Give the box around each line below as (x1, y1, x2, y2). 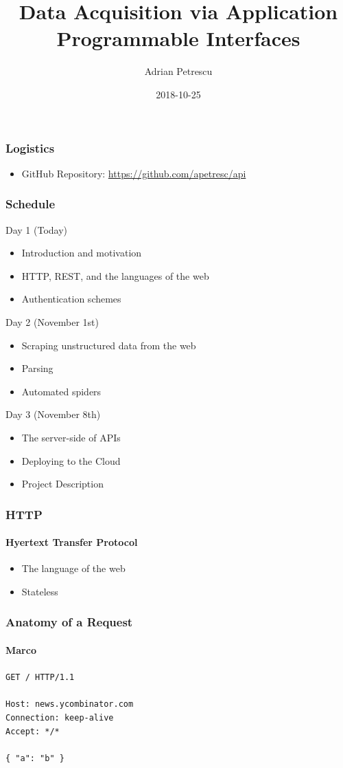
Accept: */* (5, 726, 60, 736)
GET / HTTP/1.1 (5, 672, 75, 683)
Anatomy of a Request (5, 613, 133, 630)
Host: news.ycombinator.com (5, 699, 134, 710)
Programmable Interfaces (56, 24, 300, 52)
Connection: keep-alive (5, 713, 114, 723)
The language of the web (21, 561, 126, 575)
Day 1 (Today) (5, 222, 68, 237)
